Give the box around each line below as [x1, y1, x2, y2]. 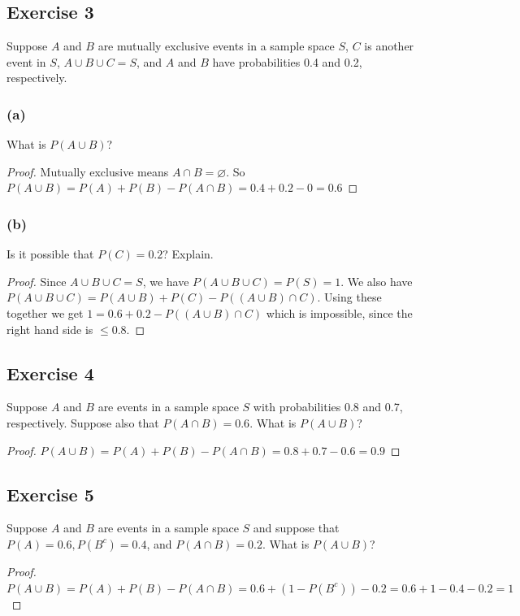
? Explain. [162, 245, 214, 262]
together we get [6, 304, 84, 321]
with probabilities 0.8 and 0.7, [253, 398, 403, 415]
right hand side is [6, 320, 93, 337]
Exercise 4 [6, 360, 94, 385]
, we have [142, 272, 189, 289]
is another [364, 37, 414, 54]
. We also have [340, 272, 413, 289]
